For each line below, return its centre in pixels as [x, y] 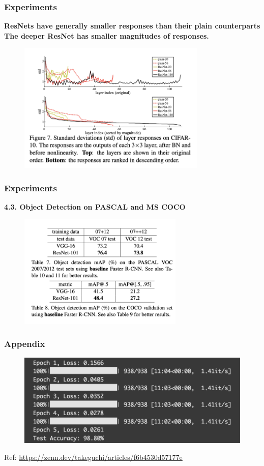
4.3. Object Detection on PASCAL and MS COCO [95, 206]
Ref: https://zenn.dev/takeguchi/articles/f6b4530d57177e [93, 457]
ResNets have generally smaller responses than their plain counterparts [132, 26]
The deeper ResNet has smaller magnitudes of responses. [107, 35]
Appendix [25, 344]
